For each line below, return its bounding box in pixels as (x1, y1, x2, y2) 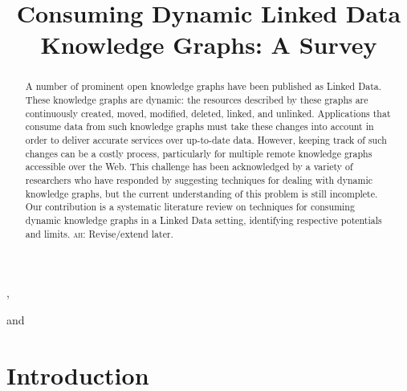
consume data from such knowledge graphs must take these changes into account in (25, 120, 374, 133)
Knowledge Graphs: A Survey (40, 28, 377, 61)
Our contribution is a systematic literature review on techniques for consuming (25, 200, 355, 214)
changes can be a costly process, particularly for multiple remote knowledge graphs (25, 146, 372, 160)
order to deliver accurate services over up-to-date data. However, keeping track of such (25, 132, 387, 146)
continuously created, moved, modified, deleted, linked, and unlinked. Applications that (25, 106, 391, 120)
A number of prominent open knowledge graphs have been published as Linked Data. (25, 79, 382, 93)
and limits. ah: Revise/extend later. (25, 226, 173, 240)
